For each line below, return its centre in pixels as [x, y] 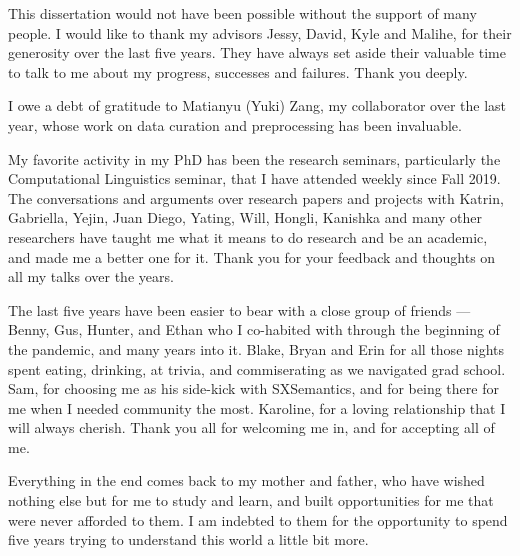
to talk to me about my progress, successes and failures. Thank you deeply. [238, 71]
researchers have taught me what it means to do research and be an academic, [248, 236]
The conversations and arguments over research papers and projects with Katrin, [256, 197]
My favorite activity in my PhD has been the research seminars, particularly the [254, 158]
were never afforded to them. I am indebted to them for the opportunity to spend [258, 519]
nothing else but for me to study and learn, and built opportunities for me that [251, 500]
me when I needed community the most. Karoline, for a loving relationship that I [257, 407]
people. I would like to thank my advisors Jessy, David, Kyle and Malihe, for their [260, 32]
